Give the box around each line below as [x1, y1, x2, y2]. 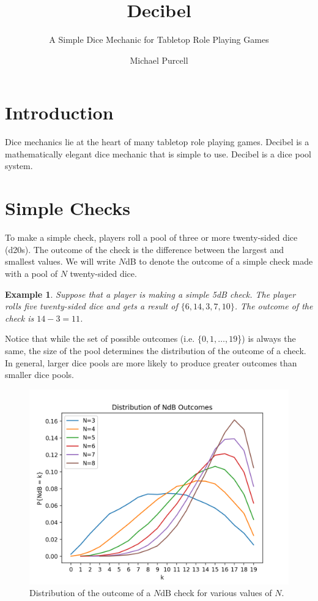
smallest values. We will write [5, 255, 116, 268]
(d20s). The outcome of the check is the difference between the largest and [5, 243, 284, 255]
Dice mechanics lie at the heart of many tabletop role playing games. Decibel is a [5, 135, 309, 148]
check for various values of [174, 586, 272, 599]
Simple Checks [5, 195, 130, 221]
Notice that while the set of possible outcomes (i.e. [5, 332, 195, 345]
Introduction [5, 100, 114, 125]
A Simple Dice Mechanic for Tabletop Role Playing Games [49, 33, 269, 46]
